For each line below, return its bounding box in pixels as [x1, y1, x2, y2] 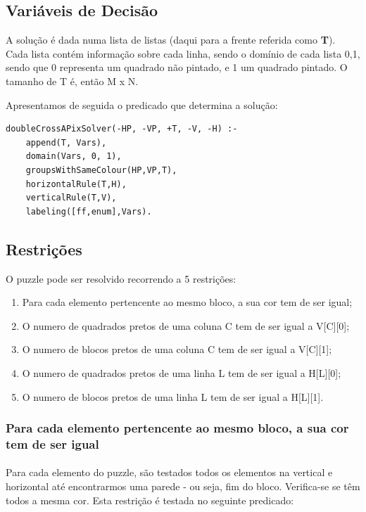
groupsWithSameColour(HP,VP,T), [25, 165, 177, 175]
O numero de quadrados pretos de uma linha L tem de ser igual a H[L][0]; [22, 365, 341, 380]
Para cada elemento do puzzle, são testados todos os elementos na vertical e [6, 465, 333, 480]
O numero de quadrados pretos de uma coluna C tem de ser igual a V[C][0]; [22, 318, 350, 333]
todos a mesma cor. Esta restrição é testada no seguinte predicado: [6, 492, 294, 507]
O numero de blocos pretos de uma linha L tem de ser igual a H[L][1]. [22, 389, 324, 404]
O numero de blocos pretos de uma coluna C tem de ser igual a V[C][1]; [22, 342, 332, 357]
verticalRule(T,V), [25, 193, 117, 203]
